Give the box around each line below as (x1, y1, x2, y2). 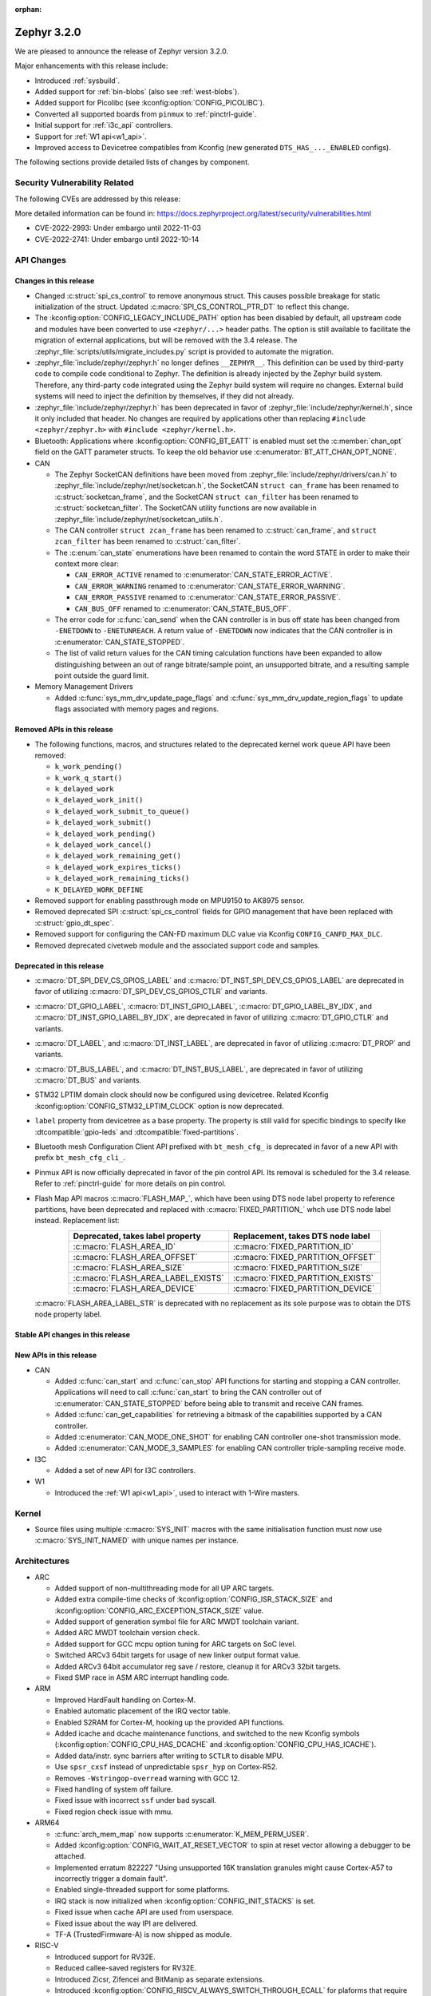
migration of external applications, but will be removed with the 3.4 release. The (34, 335, 298, 345)
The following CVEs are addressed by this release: (14, 194, 181, 204)
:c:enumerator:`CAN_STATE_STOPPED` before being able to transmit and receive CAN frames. (54, 1398, 365, 1408)
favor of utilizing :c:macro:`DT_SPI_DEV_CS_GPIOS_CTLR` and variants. (34, 987, 267, 996)
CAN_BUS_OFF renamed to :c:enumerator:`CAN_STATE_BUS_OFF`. (74, 604, 291, 613)
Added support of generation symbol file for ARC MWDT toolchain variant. (54, 1617, 299, 1626)
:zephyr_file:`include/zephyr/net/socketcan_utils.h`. (54, 514, 223, 524)
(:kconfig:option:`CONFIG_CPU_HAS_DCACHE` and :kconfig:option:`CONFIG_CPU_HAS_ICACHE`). (54, 1740, 377, 1749)
